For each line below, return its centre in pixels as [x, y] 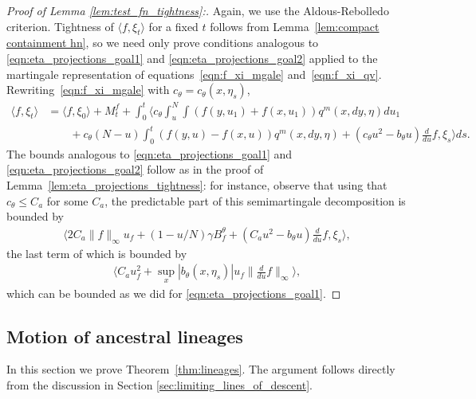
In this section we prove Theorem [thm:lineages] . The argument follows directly [201, 369]
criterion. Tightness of [60, 26]
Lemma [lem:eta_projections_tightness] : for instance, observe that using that [197, 185]
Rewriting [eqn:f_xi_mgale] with [88, 90]
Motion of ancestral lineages [125, 336]
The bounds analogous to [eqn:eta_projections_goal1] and [149, 153]
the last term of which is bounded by [97, 253]
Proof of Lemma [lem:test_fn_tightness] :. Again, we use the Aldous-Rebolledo [198, 10]
